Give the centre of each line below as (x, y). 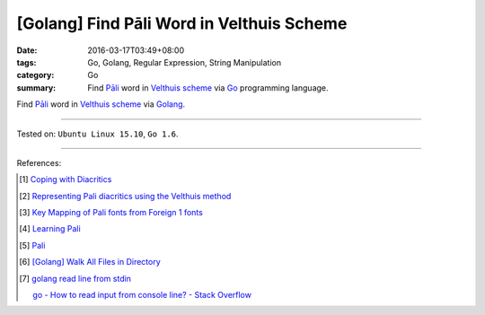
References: (39, 162)
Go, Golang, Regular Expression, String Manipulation (185, 62)
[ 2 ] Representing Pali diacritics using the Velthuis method (125, 196)
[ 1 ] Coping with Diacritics (66, 179)
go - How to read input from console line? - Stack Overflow (142, 295)
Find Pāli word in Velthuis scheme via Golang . (101, 104)
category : (35, 75)
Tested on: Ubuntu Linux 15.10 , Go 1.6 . (97, 134)
